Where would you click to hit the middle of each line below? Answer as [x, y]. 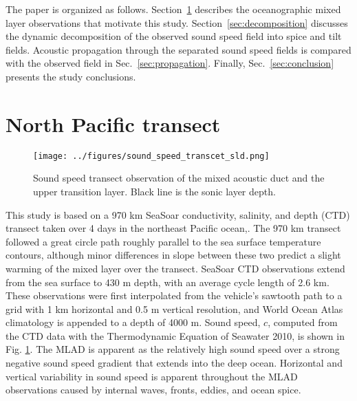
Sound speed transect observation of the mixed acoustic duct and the [179, 178]
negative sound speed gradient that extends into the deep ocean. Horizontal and [174, 363]
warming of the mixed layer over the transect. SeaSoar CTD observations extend [175, 268]
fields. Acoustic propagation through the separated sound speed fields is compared [178, 49]
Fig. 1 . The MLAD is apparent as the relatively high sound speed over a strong [173, 349]
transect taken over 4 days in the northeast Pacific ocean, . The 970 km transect [173, 228]
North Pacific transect [113, 123]
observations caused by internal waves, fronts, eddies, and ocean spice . [153, 390]
